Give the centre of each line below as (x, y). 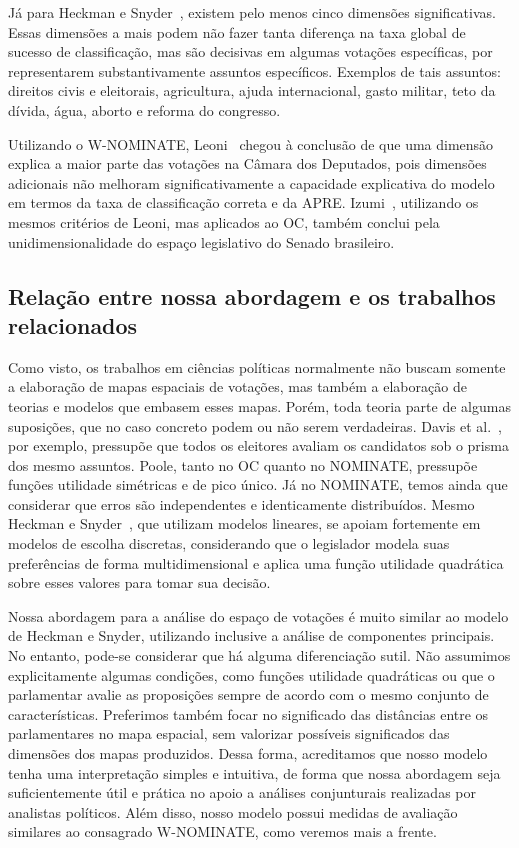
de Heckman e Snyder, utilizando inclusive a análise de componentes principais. (251, 635)
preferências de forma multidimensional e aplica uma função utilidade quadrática (256, 562)
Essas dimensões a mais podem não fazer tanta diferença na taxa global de (237, 31)
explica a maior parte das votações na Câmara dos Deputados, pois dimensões (247, 163)
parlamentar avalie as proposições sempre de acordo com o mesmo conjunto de (248, 694)
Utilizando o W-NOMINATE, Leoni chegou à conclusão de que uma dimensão (251, 143)
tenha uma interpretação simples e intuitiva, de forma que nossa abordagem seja (254, 772)
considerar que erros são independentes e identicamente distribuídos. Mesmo (241, 503)
